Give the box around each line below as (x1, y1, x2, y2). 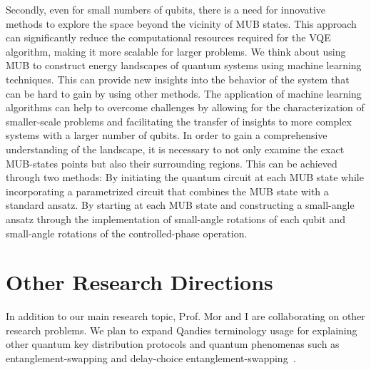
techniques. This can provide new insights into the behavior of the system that (6, 71, 350, 86)
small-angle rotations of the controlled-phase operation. (6, 225, 248, 240)
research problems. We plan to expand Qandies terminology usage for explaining (6, 322, 357, 337)
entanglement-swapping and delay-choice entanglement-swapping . (6, 351, 296, 365)
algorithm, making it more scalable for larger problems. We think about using (6, 43, 346, 58)
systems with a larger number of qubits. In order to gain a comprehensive (6, 128, 327, 143)
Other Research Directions (6, 267, 273, 297)
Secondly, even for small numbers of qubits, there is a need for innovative (6, 2, 326, 16)
